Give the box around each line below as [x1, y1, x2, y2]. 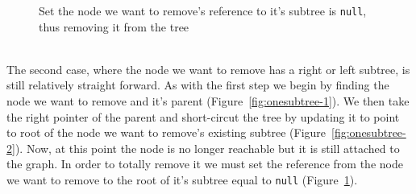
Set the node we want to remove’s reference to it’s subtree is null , [39, 2, 367, 19]
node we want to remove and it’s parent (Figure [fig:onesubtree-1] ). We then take [6, 93, 410, 109]
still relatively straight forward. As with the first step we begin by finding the [6, 76, 389, 93]
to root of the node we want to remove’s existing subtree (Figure [6, 124, 327, 141]
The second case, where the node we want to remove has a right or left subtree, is [6, 60, 410, 77]
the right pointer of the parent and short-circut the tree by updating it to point [6, 108, 400, 125]
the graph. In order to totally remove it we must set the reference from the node [6, 155, 403, 172]
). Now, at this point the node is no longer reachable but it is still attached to [15, 139, 400, 156]
